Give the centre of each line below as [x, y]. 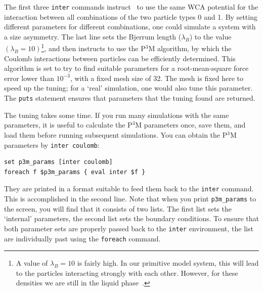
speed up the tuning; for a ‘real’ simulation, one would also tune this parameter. [128, 88]
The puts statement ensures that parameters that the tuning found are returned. [130, 98]
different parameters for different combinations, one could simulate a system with [130, 27]
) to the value [210, 36]
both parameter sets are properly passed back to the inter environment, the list [129, 228]
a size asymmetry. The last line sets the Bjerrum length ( [93, 36]
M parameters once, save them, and [190, 125]
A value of [32, 263]
